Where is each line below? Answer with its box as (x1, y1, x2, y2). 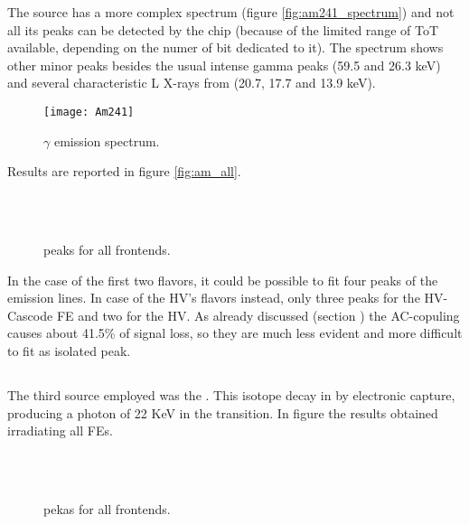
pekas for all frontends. (43, 499, 171, 518)
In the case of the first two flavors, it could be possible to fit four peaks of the (7, 270, 438, 289)
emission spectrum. (53, 131, 160, 150)
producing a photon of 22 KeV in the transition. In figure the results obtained (7, 403, 438, 422)
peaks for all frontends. (43, 240, 171, 258)
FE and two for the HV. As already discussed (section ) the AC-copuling (56, 305, 460, 324)
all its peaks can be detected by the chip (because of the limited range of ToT (7, 20, 439, 39)
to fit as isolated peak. (7, 341, 131, 360)
